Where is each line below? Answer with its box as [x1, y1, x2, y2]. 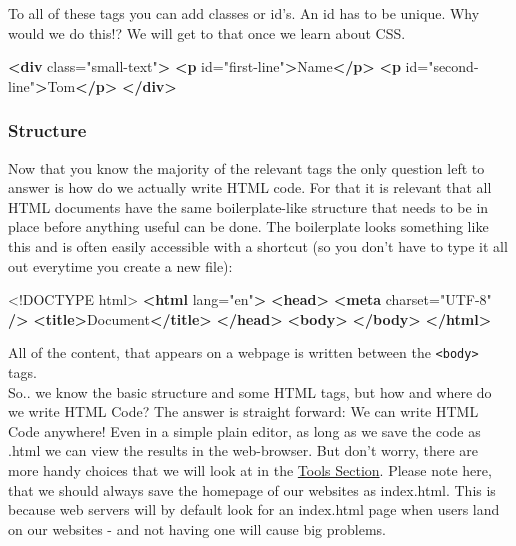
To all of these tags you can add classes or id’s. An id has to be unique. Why [8, 3, 480, 23]
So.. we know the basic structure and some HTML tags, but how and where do [8, 381, 492, 402]
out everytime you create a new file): [8, 255, 233, 276]
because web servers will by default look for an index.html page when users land [8, 499, 500, 520]
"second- [428, 56, 479, 77]
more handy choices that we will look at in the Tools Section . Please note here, [8, 459, 492, 480]
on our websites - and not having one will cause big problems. [8, 518, 386, 539]
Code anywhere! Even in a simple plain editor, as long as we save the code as [8, 420, 481, 441]
